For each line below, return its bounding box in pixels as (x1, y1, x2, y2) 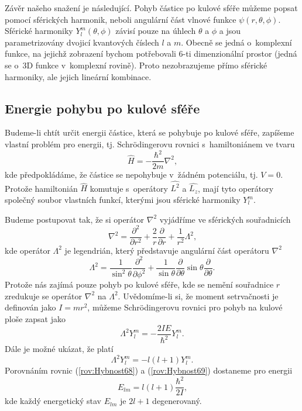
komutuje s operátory (90, 182, 168, 194)
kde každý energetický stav (5, 395, 101, 407)
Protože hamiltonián (5, 182, 78, 194)
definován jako (5, 301, 56, 313)
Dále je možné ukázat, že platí (5, 343, 114, 355)
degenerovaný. (152, 395, 202, 407)
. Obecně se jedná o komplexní (181, 36, 292, 48)
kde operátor (5, 244, 50, 256)
